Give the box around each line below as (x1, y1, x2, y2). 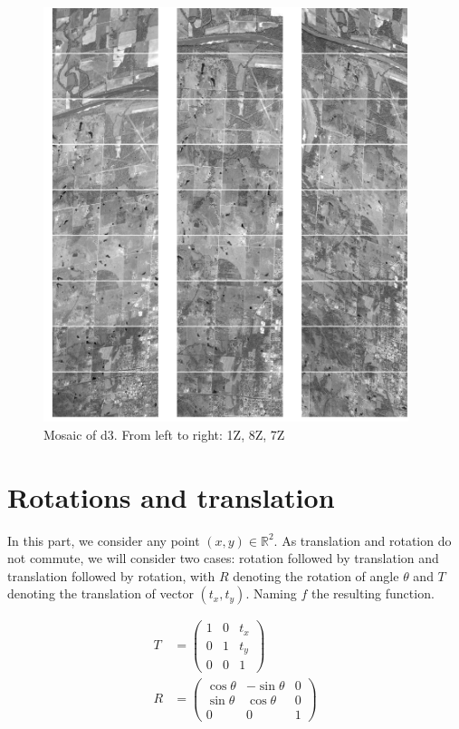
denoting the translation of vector (7, 584, 194, 603)
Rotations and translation (7, 478, 335, 515)
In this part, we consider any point (7, 530, 200, 549)
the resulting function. (311, 584, 435, 603)
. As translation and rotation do (273, 530, 452, 549)
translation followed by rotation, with (7, 566, 215, 585)
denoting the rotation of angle (233, 566, 399, 585)
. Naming (245, 584, 297, 603)
